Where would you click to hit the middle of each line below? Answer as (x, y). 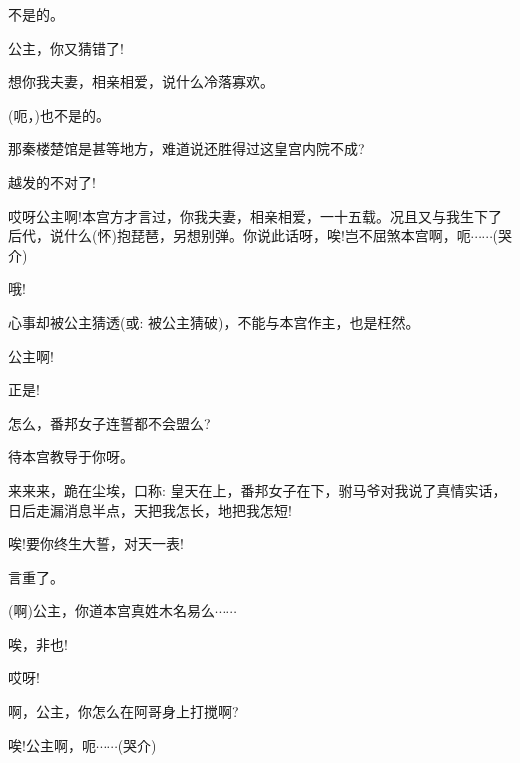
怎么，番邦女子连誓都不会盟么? (109, 422)
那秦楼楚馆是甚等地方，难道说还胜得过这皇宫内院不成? (186, 148)
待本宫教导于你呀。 (71, 456)
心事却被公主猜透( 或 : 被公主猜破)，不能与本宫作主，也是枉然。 (214, 321)
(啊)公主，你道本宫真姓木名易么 (111, 610)
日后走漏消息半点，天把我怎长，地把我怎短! (150, 509)
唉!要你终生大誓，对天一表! (96, 543)
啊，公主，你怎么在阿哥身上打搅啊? (123, 711)
